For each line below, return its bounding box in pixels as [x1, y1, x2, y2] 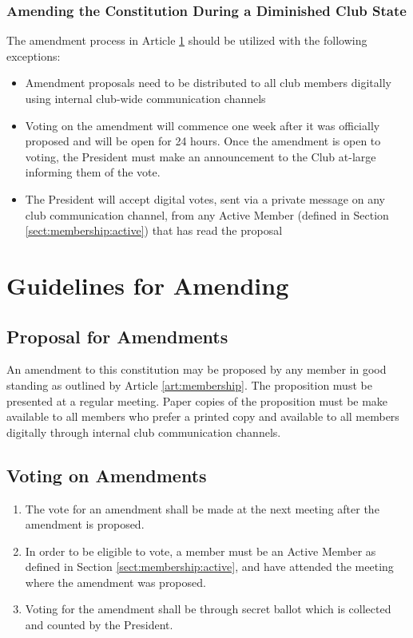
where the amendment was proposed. [25, 573, 206, 590]
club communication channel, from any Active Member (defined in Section [25, 206, 389, 223]
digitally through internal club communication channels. [6, 423, 281, 440]
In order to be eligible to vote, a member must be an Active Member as [25, 542, 376, 559]
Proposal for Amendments [6, 323, 228, 348]
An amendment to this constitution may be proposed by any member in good [6, 361, 387, 378]
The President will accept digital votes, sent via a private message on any [25, 190, 385, 207]
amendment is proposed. [25, 516, 145, 533]
